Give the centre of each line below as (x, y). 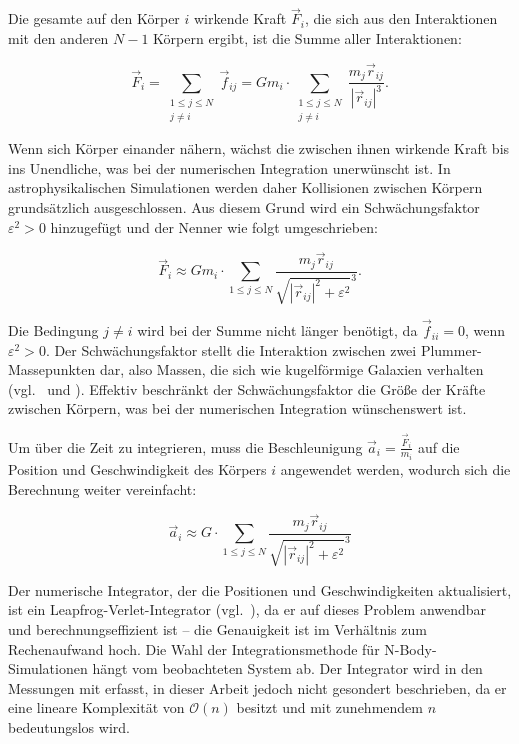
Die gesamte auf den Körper (94, 18)
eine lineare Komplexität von (96, 707)
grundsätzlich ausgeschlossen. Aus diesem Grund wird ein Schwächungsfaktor (244, 207)
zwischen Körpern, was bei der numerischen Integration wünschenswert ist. (237, 408)
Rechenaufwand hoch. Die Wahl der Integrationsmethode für (194, 648)
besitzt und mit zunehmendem (329, 707)
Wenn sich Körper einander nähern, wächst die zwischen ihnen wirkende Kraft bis (259, 148)
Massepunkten (52, 369)
